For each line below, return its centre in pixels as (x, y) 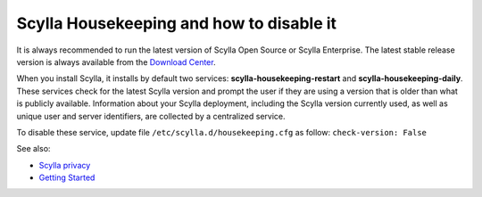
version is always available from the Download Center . (116, 62)
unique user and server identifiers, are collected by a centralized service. (151, 116)
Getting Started (67, 177)
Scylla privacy (65, 165)
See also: (33, 149)
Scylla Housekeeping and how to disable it (177, 23)
